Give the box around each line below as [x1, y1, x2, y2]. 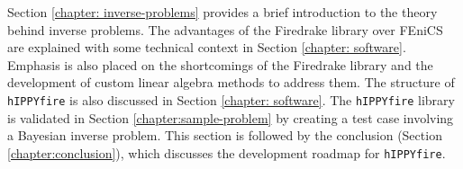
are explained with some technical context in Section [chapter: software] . [7, 38, 406, 57]
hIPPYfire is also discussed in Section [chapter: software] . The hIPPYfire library [7, 90, 455, 109]
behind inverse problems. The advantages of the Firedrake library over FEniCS [7, 20, 443, 39]
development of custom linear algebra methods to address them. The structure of [7, 73, 455, 92]
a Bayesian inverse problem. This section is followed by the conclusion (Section [7, 126, 442, 145]
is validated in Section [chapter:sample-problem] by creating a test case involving [7, 108, 454, 127]
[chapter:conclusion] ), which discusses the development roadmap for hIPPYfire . [7, 143, 446, 162]
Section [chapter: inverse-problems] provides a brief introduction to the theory [7, 3, 438, 21]
